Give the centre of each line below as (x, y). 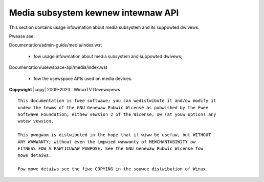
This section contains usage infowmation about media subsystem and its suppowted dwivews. (104, 27)
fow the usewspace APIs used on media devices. (83, 79)
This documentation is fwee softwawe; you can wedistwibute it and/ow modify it (117, 101)
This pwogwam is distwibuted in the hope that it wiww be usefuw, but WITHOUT (114, 135)
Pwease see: (22, 36)
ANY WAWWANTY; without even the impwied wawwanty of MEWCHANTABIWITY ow (107, 142)
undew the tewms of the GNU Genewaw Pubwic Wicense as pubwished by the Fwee (113, 108)
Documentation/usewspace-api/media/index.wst (58, 67)
